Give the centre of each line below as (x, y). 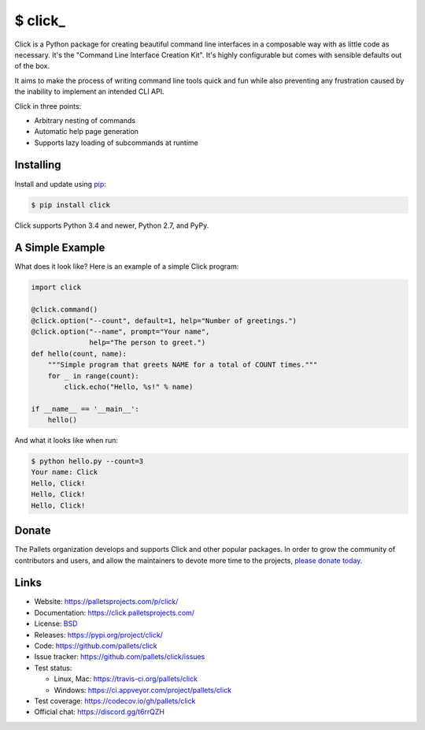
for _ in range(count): (93, 376)
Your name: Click (65, 472)
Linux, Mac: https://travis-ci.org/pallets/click (126, 679)
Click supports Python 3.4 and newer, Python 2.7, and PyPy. (112, 225)
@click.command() (65, 310)
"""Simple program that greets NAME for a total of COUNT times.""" (183, 365)
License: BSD (56, 624)
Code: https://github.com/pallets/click (96, 646)
